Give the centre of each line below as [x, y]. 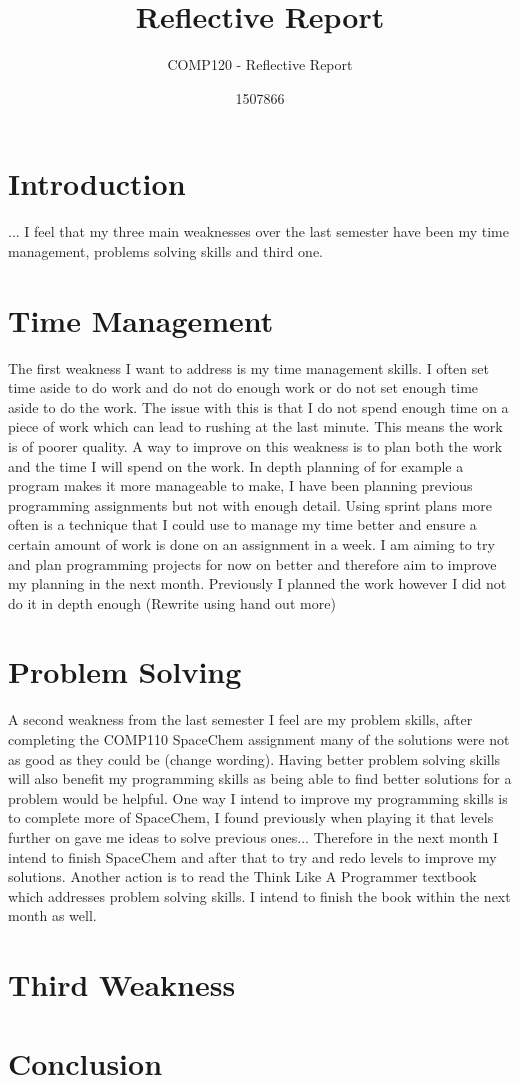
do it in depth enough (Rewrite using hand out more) [172, 602]
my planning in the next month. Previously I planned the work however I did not [257, 583]
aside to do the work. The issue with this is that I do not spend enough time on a [258, 406]
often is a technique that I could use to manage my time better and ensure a [242, 524]
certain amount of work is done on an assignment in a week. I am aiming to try [251, 543]
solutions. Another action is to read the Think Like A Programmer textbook [242, 876]
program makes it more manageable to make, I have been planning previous [240, 485]
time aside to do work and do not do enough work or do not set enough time [243, 387]
